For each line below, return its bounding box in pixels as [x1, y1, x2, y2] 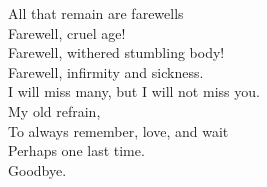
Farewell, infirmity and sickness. [8, 61, 204, 82]
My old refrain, [8, 100, 101, 121]
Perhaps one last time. [8, 140, 145, 161]
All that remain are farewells [8, 3, 184, 23]
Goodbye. [8, 159, 67, 180]
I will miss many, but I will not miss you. [8, 81, 260, 102]
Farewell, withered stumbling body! [8, 42, 225, 63]
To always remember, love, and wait [8, 120, 229, 141]
